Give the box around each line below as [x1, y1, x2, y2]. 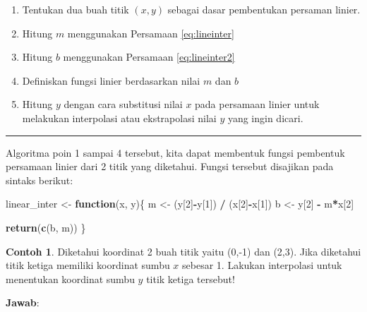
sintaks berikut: [6, 172, 73, 187]
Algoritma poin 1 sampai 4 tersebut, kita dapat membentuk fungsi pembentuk [6, 145, 345, 160]
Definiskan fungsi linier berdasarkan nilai [22, 73, 200, 88]
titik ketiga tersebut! [146, 271, 235, 286]
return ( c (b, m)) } [6, 220, 86, 234]
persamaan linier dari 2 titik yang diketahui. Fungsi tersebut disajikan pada [6, 159, 334, 174]
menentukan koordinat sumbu [6, 271, 135, 286]
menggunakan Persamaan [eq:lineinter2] [63, 49, 235, 64]
